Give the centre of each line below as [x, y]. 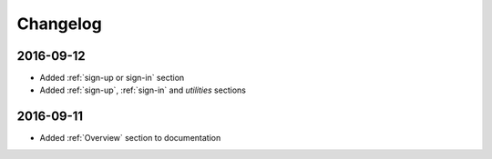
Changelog [59, 24]
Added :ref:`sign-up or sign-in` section [112, 78]
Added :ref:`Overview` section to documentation [130, 138]
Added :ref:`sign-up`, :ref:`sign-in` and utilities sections [143, 90]
